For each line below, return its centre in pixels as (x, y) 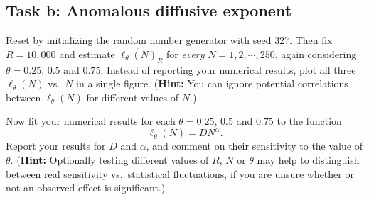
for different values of (133, 97)
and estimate (87, 54)
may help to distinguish (308, 160)
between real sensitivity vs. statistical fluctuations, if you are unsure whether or (180, 173)
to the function (309, 121)
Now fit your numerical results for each (91, 121)
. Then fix (311, 40)
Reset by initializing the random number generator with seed (139, 40)
